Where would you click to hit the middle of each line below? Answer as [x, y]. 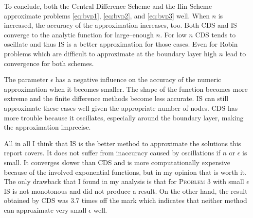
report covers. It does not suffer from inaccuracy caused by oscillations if [112, 153]
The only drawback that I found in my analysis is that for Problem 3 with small [124, 181]
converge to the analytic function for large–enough [79, 34]
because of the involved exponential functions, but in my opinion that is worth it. [125, 172]
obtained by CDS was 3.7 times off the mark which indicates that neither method [126, 200]
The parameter [26, 79]
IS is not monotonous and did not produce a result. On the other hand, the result [126, 191]
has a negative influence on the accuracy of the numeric [138, 79]
